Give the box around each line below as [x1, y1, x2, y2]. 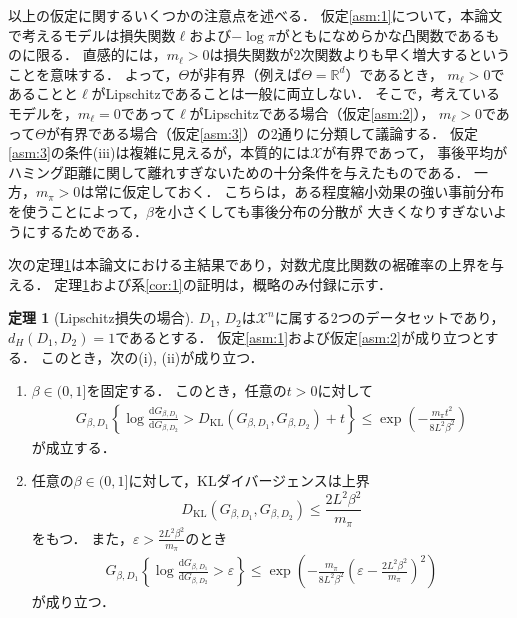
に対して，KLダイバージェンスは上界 [128, 470, 370, 491]
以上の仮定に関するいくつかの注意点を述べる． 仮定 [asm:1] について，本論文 [8, 5, 503, 25]
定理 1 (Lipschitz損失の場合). [8, 307, 194, 328]
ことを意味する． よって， [8, 63, 179, 84]
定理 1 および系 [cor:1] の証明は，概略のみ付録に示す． [54, 273, 393, 294]
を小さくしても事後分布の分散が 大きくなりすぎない [153, 200, 494, 221]
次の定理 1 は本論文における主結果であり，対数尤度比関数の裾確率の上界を [8, 254, 490, 275]
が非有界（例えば [189, 63, 302, 84]
